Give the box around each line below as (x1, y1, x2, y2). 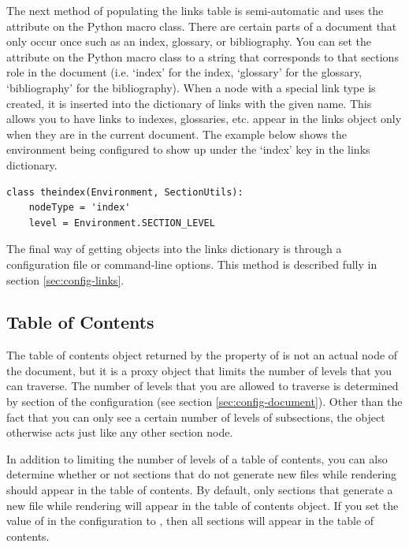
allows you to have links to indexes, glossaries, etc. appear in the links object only (6, 110, 402, 127)
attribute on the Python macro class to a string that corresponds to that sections (6, 48, 399, 65)
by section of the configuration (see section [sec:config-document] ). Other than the (6, 393, 403, 410)
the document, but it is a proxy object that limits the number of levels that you (6, 362, 392, 378)
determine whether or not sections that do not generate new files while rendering (6, 466, 397, 482)
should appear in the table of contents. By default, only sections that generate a (6, 482, 393, 498)
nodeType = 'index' (28, 202, 131, 214)
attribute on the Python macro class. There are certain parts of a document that (6, 17, 397, 34)
